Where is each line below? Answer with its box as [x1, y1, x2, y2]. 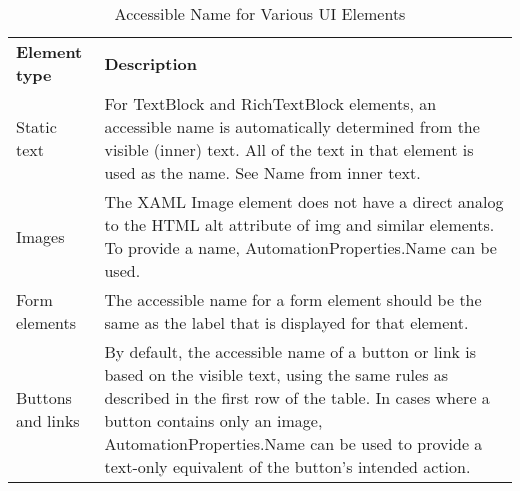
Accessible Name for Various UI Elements [114, 2, 406, 25]
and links [16, 409, 80, 432]
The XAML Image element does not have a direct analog [104, 190, 504, 213]
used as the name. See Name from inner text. [104, 161, 421, 184]
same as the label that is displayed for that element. [104, 311, 469, 334]
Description [104, 51, 198, 75]
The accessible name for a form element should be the [104, 288, 482, 311]
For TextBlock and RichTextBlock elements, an [104, 92, 437, 115]
